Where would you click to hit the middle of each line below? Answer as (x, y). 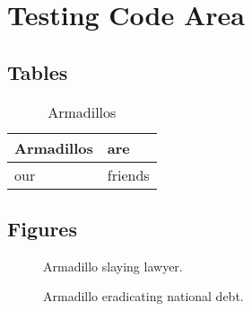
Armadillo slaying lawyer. (113, 266)
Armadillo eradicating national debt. (143, 296)
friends (128, 174)
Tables (38, 71)
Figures (42, 228)
